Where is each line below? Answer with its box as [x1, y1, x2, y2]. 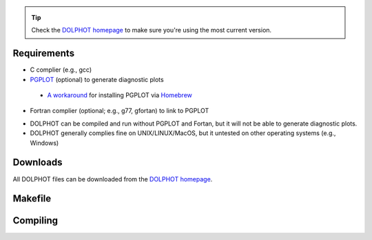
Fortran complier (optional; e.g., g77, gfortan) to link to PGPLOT [30, 107, 209, 115]
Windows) [30, 139, 59, 147]
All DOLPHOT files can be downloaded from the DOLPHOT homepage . [12, 174, 213, 183]
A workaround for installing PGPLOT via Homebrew [47, 91, 193, 99]
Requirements [12, 48, 75, 59]
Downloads [12, 157, 63, 168]
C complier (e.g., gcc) [30, 66, 92, 74]
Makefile [12, 193, 52, 205]
